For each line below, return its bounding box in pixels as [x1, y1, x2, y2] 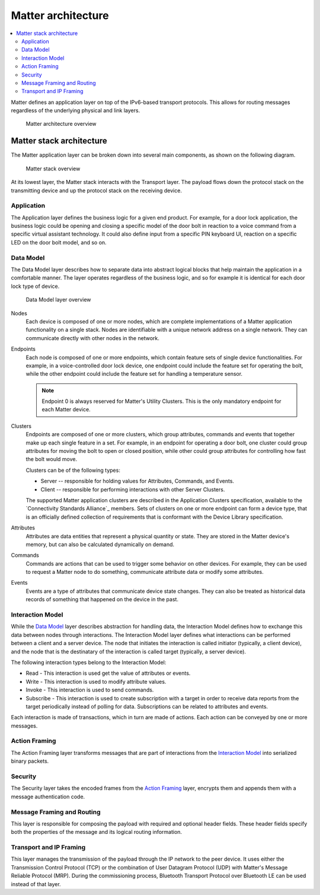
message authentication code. [11, 793, 85, 800]
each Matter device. [41, 406, 91, 413]
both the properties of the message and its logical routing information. [11, 829, 183, 836]
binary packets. [11, 757, 49, 765]
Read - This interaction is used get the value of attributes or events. [25, 669, 191, 677]
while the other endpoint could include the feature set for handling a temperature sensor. [25, 370, 243, 377]
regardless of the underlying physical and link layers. [11, 107, 140, 114]
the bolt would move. [25, 456, 77, 463]
